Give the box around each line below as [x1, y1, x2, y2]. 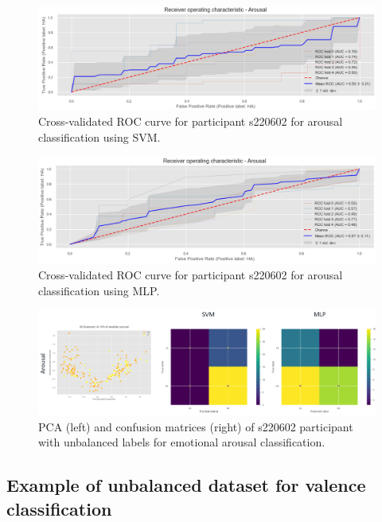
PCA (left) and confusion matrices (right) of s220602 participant [38, 418, 353, 434]
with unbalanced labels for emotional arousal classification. [38, 434, 325, 450]
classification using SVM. [38, 128, 161, 145]
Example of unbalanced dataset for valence [6, 473, 366, 497]
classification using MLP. [38, 282, 160, 298]
